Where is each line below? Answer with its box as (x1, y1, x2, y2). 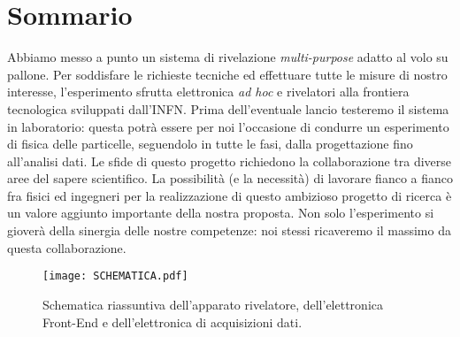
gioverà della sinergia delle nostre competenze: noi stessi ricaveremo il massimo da (7, 221, 451, 240)
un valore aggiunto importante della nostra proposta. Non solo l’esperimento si (7, 203, 434, 222)
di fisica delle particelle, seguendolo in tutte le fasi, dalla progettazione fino (7, 134, 413, 153)
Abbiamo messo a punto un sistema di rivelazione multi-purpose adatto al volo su (7, 48, 448, 66)
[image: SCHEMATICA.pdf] (42, 270, 188, 283)
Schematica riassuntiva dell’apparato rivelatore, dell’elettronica (42, 295, 383, 313)
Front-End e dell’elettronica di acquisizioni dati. (42, 312, 303, 331)
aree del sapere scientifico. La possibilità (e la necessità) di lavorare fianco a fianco (7, 169, 453, 188)
